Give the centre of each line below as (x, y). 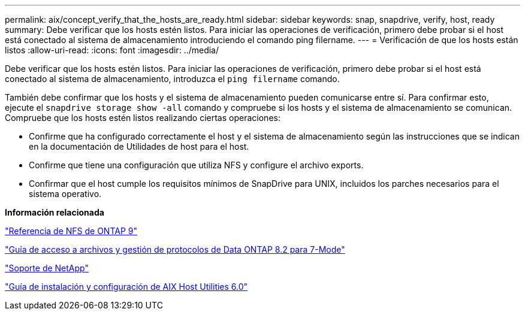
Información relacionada (55, 212)
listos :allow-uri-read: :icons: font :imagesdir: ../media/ (112, 50)
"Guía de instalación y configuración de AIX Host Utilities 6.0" (126, 287)
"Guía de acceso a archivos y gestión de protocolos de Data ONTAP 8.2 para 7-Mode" (175, 249)
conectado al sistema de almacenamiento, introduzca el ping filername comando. (172, 79)
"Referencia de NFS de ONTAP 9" (71, 231)
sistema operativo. (65, 194)
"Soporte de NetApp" (47, 268)
